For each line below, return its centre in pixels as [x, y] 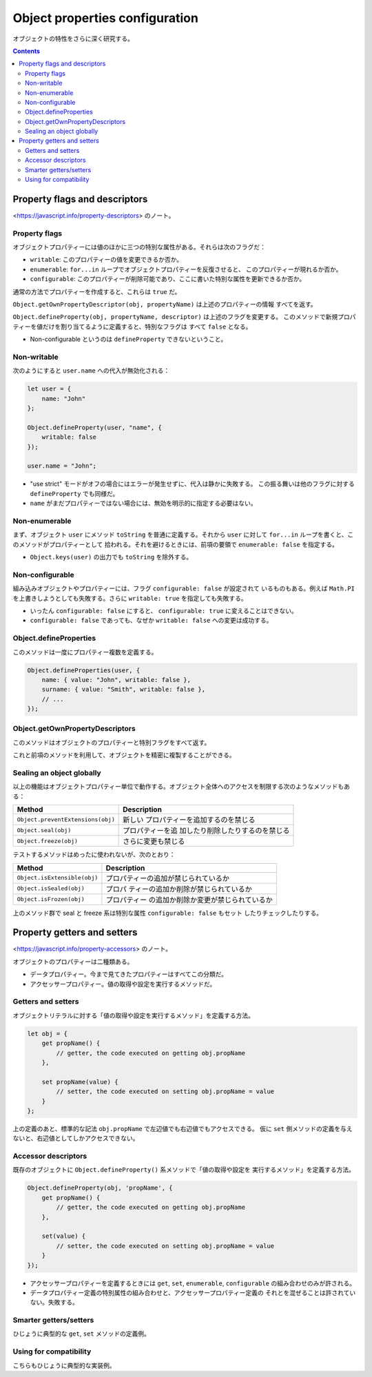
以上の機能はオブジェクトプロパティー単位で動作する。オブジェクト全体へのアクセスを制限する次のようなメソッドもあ [182, 787]
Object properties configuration [106, 18]
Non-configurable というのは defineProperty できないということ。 [128, 339]
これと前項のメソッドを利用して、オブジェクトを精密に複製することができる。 [124, 755]
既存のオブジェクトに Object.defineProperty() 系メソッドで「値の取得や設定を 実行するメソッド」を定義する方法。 [184, 1170]
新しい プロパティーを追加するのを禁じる [189, 820]
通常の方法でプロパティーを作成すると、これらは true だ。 [97, 291]
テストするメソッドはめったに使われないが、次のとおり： [94, 855]
